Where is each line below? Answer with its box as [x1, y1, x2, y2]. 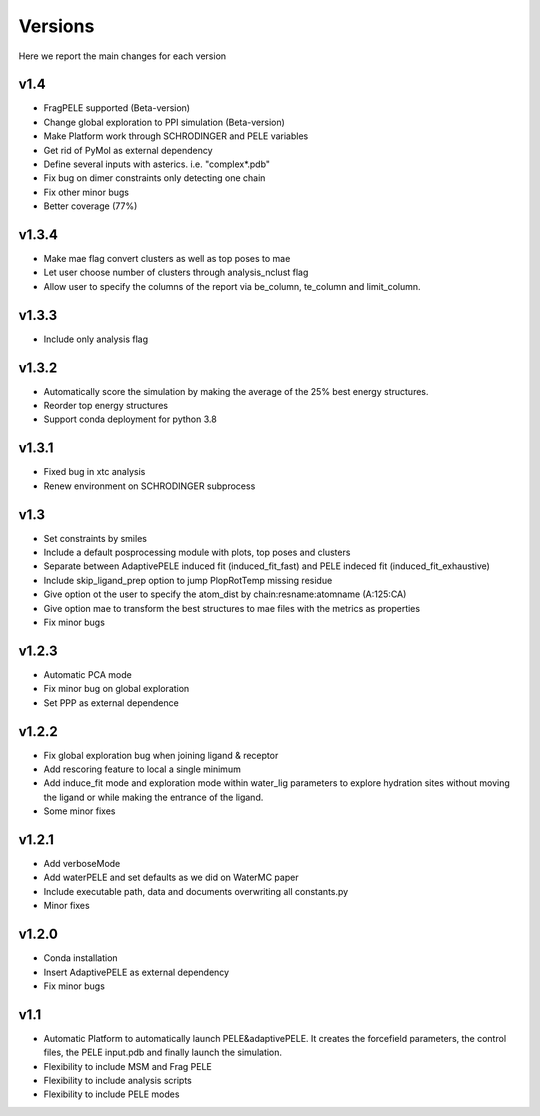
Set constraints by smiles [43, 532, 147, 544]
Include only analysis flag [43, 333, 149, 345]
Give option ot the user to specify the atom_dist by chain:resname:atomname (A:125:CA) [43, 588, 407, 600]
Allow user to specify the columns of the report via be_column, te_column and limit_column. [43, 280, 421, 292]
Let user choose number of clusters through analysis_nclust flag [43, 266, 309, 279]
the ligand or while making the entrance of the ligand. [43, 791, 264, 803]
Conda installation [43, 952, 119, 964]
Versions [18, 15, 95, 37]
